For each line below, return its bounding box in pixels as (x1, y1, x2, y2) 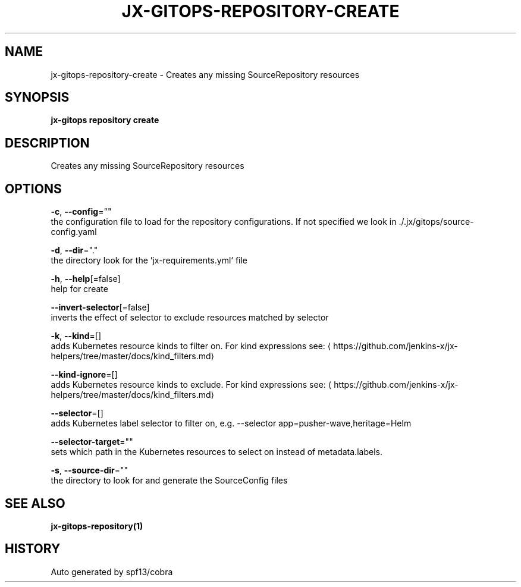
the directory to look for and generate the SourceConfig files (51, 475, 288, 486)
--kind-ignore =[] (51, 369, 118, 380)
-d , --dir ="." (51, 245, 98, 256)
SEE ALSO (5, 495, 65, 511)
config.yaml (51, 227, 97, 237)
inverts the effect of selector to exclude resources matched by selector (51, 312, 329, 323)
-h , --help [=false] (51, 274, 121, 284)
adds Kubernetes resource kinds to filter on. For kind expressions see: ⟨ (51, 341, 331, 351)
